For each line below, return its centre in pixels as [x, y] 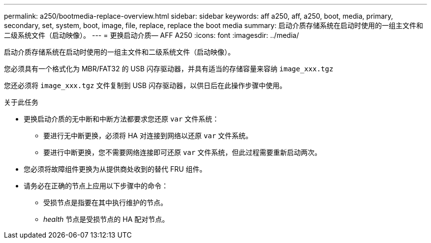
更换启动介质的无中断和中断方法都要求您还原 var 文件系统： [122, 119]
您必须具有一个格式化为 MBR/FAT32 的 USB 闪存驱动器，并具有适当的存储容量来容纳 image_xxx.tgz [169, 69]
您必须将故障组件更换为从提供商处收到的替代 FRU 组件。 [115, 169]
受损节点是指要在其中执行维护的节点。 [105, 202]
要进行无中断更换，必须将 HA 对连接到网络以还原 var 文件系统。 [148, 136]
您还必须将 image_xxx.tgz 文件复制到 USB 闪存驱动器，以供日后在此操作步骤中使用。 [145, 85]
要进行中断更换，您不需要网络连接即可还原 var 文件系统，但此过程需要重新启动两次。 [183, 152]
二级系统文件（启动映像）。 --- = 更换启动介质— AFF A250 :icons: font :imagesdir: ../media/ [152, 35]
